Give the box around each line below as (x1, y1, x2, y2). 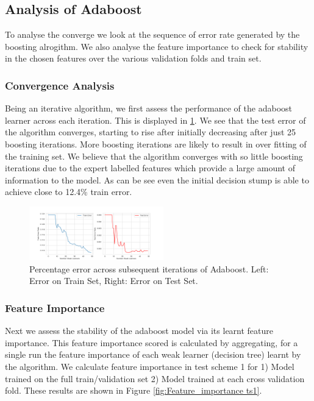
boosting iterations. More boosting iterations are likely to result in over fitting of (5, 137, 307, 150)
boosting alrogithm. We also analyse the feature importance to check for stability (5, 40, 309, 52)
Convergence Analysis (5, 77, 115, 93)
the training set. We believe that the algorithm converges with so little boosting (5, 149, 303, 162)
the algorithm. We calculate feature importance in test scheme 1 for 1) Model (5, 360, 294, 372)
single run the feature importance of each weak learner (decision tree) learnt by (5, 348, 301, 361)
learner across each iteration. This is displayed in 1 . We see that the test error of (5, 113, 306, 126)
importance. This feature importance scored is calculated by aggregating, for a (5, 336, 298, 349)
